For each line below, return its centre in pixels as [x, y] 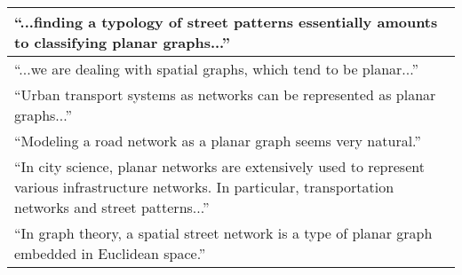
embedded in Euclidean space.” [110, 253]
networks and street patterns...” [112, 207]
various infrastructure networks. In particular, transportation [204, 187]
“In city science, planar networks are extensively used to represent [219, 166]
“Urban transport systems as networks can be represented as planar [225, 94]
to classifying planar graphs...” [122, 42]
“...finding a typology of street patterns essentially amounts [226, 22]
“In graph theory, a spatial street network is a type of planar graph [223, 233]
